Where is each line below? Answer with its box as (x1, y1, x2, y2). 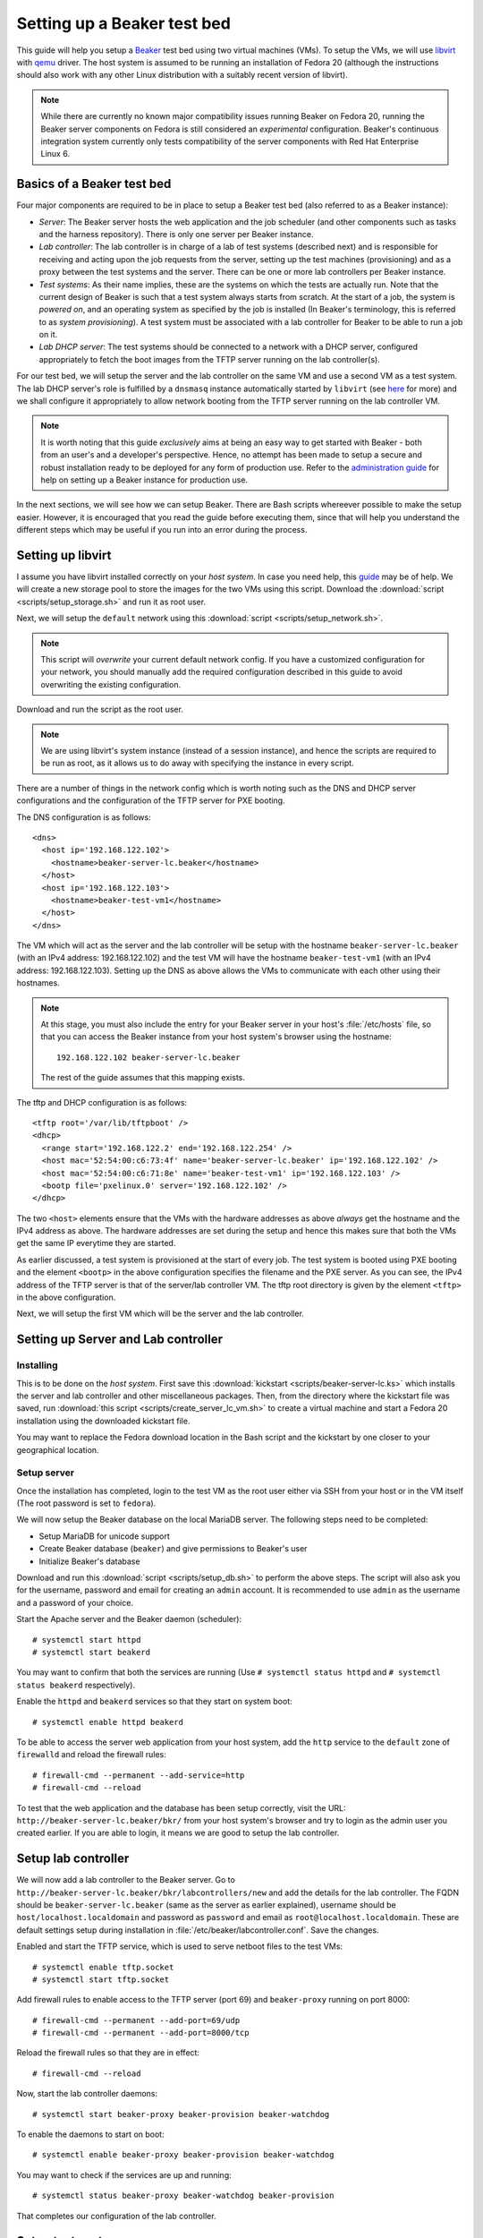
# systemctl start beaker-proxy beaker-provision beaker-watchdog (32, 2109, 330, 2119)
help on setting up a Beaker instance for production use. (40, 474, 249, 485)
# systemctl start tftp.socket (32, 1974, 170, 1985)
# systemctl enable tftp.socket (32, 1961, 174, 1972)
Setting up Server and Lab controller (16, 1332, 224, 1347)
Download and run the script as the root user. (16, 704, 183, 715)
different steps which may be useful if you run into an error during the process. (16, 525, 308, 535)
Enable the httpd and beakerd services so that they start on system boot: (16, 1696, 292, 1707)
